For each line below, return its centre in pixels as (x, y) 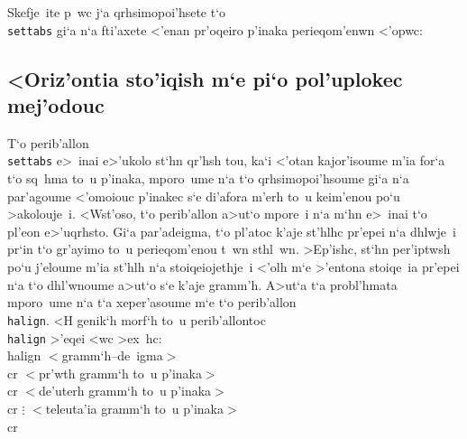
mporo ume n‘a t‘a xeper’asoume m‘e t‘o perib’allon (152, 302)
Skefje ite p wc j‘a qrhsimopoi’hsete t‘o (117, 12)
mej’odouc (56, 105)
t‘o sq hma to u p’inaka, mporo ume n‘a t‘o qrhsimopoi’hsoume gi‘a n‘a (208, 178)
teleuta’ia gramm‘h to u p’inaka (134, 408)
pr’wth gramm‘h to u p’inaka (120, 373)
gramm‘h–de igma (112, 355)
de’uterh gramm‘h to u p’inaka (125, 391)
